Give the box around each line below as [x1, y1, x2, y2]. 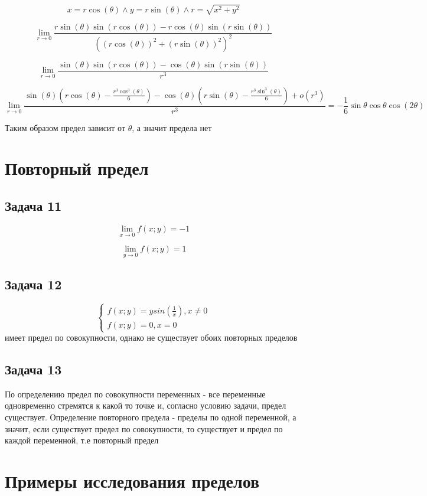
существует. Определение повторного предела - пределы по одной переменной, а [5, 411, 296, 423]
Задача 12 [5, 275, 62, 293]
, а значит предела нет [132, 121, 212, 133]
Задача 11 [5, 197, 62, 215]
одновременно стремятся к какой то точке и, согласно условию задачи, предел [5, 399, 286, 412]
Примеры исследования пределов [5, 469, 260, 493]
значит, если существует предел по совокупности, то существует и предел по [5, 422, 283, 435]
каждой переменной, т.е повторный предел [5, 434, 159, 446]
